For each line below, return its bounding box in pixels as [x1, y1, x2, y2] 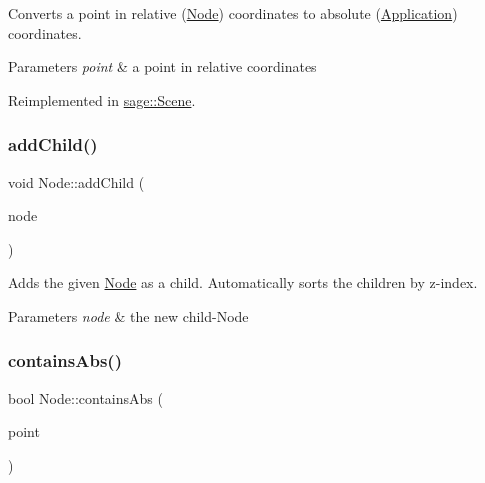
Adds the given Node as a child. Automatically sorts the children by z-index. [8, 272, 478, 293]
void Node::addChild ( [8, 171, 145, 192]
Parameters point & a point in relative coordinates [8, 56, 317, 77]
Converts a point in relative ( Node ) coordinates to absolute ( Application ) [8, 3, 458, 23]
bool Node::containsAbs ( [8, 387, 163, 408]
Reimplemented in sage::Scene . [8, 89, 196, 110]
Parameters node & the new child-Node [8, 305, 249, 326]
